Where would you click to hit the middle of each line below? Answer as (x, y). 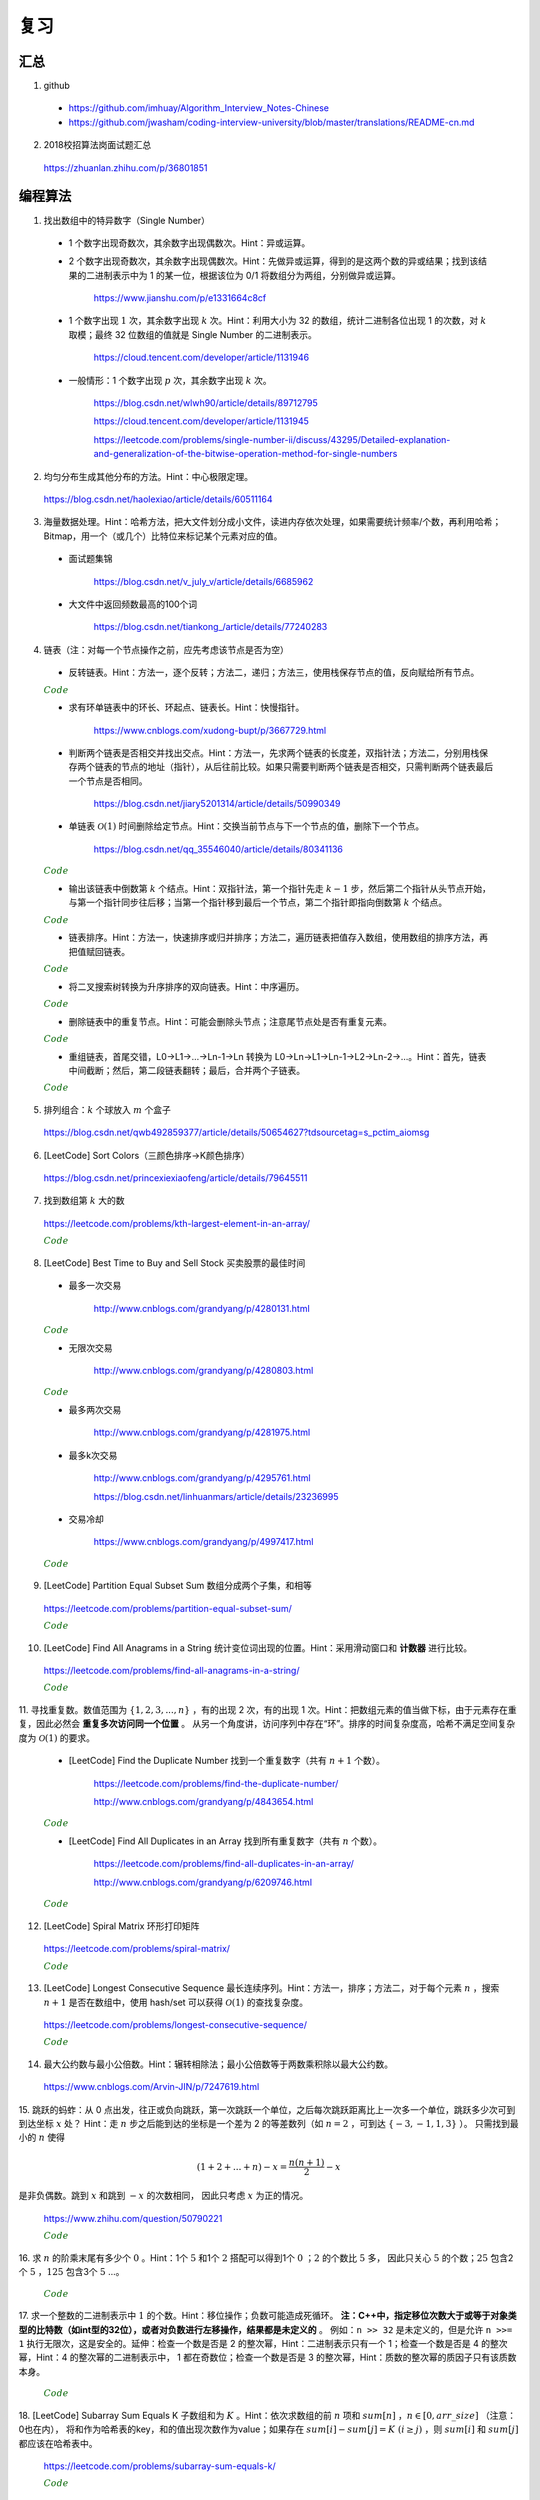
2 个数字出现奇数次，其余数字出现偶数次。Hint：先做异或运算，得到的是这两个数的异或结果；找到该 (273, 261)
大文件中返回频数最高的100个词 (133, 604)
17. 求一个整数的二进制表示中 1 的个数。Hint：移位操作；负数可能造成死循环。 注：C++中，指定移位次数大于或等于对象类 (267, 2316)
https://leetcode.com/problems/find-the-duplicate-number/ (216, 1783)
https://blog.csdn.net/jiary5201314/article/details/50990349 (217, 804)
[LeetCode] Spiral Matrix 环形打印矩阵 (121, 1926)
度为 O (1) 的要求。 (56, 1737)
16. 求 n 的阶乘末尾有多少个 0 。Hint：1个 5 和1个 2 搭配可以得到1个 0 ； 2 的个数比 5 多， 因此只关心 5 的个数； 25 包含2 (266, 2257)
